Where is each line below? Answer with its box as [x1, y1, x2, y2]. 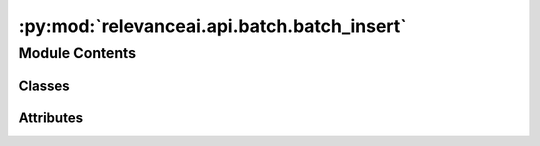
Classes [18, 77, 70, 94]
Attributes [18, 109, 84, 126]
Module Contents [18, 44, 137, 62]
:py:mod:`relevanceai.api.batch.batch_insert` [18, 15, 407, 37]
